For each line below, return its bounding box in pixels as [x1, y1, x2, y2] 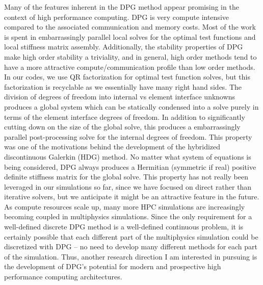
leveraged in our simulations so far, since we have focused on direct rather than [4, 181, 252, 192]
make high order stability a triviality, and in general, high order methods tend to [4, 51, 257, 62]
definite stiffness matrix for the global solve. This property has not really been [4, 171, 248, 182]
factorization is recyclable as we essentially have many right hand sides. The [4, 81, 242, 92]
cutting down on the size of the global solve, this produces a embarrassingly [4, 121, 241, 132]
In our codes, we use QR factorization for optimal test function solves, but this [4, 71, 250, 82]
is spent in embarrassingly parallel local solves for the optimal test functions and [4, 31, 256, 42]
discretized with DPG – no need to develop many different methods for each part [4, 241, 257, 252]
